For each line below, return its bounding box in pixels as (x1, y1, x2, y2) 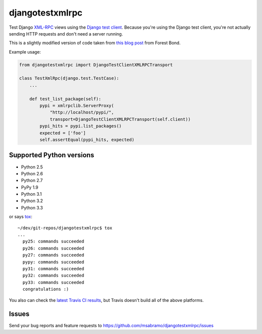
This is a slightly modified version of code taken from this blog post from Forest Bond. (9, 40, 181, 46)
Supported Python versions (9, 151, 95, 159)
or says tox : (9, 214, 33, 220)
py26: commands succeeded (22, 245, 84, 251)
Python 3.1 (21, 191, 42, 197)
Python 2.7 (21, 178, 43, 184)
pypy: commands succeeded (22, 259, 84, 265)
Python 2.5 (21, 164, 43, 170)
